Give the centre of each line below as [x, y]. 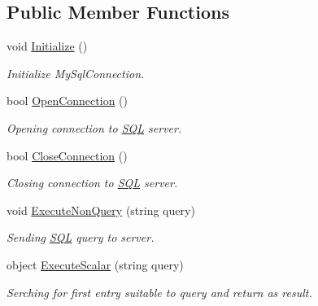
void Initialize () [47, 46]
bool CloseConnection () [67, 155]
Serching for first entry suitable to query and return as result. [159, 292]
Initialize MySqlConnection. [76, 73]
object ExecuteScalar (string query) [95, 264]
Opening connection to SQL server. [94, 127]
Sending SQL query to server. [81, 237]
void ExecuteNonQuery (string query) [101, 210]
